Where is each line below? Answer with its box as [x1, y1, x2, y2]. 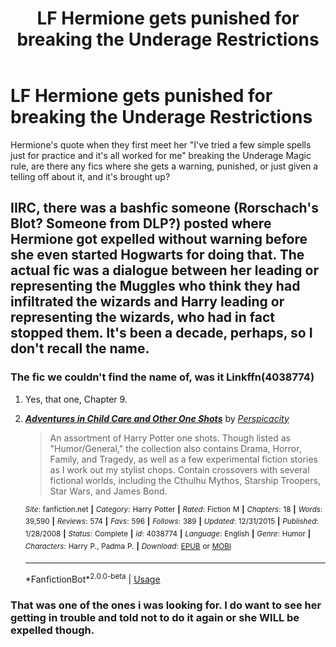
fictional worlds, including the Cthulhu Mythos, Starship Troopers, [49, 474, 321, 486]
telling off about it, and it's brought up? [10, 170, 171, 182]
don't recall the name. [10, 340, 150, 357]
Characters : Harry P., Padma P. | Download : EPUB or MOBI [24, 541, 232, 551]
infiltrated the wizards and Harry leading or [10, 293, 285, 311]
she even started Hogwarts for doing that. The [10, 247, 305, 264]
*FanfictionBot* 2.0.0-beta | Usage [24, 572, 161, 585]
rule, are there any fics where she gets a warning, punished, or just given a [10, 160, 319, 172]
